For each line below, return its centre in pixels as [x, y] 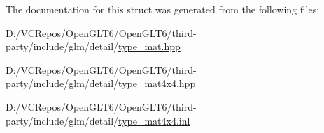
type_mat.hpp [149, 46]
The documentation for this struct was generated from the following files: [163, 9]
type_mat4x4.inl [154, 120]
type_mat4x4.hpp [157, 83]
